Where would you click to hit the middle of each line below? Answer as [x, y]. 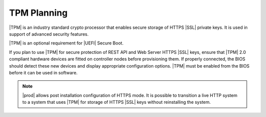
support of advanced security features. [49, 34]
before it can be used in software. [43, 72]
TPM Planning [38, 13]
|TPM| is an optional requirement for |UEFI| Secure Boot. [66, 43]
